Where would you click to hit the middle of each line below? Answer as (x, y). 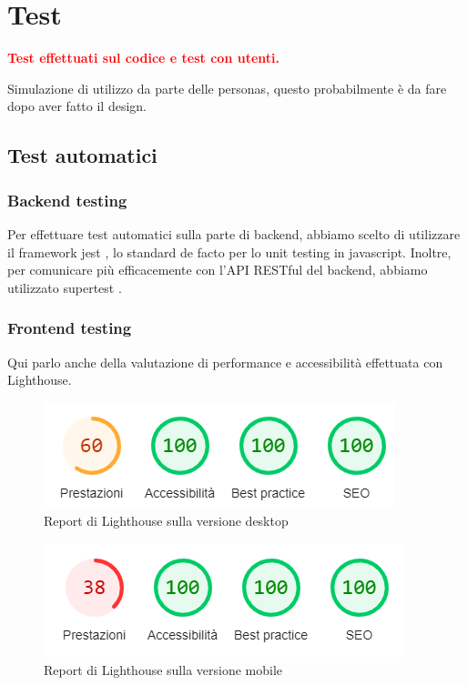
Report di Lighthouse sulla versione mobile (163, 670)
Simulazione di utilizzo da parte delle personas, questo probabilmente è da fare (227, 88)
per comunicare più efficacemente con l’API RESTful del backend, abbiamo (218, 270)
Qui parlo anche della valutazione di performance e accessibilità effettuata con (225, 362)
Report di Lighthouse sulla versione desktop (166, 521)
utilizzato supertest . (65, 287)
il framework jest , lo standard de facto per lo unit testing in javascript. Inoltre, (229, 252)
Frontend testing (70, 328)
